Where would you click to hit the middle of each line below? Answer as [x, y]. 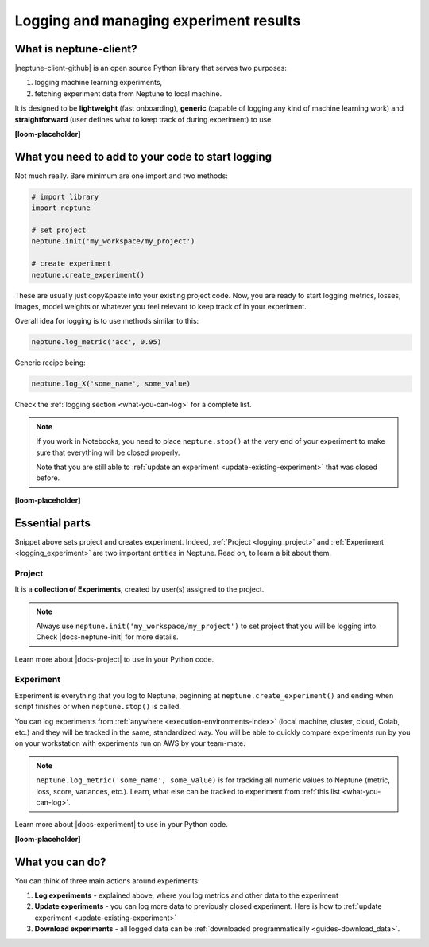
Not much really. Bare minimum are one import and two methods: [121, 176]
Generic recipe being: [50, 363]
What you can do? [60, 862]
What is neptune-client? [76, 49]
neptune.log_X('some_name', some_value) [111, 384]
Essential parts [52, 523]
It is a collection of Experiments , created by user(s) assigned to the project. [139, 589]
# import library [65, 196]
